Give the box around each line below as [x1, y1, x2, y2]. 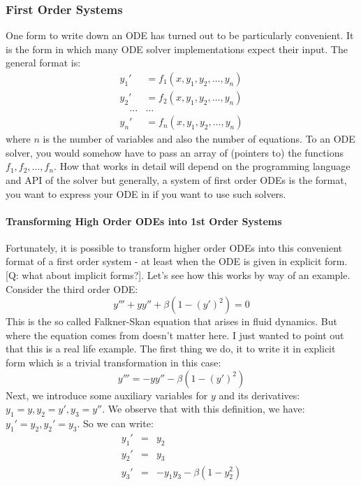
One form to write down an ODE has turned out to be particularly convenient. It [6, 28, 354, 43]
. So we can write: [77, 416, 154, 431]
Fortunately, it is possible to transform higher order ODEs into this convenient [6, 240, 342, 255]
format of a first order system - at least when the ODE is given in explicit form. [6, 254, 348, 269]
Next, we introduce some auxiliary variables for [6, 387, 208, 402]
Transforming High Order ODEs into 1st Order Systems [6, 213, 282, 228]
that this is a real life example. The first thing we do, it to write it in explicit [6, 341, 336, 356]
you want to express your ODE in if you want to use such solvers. [6, 186, 286, 201]
